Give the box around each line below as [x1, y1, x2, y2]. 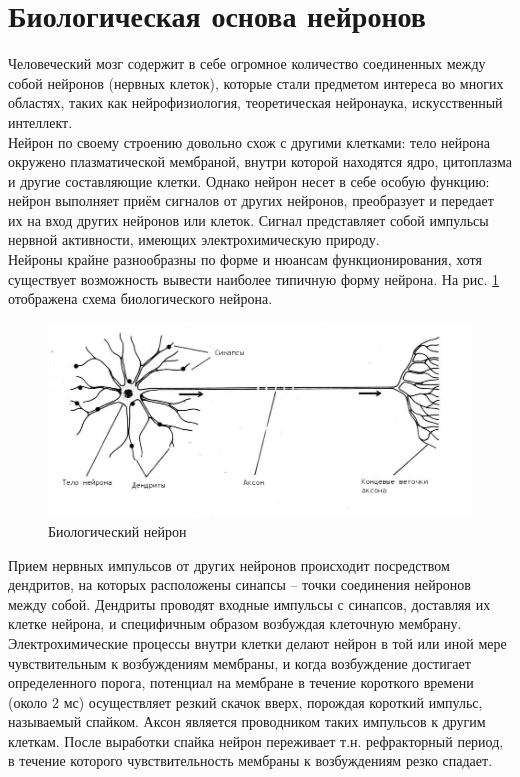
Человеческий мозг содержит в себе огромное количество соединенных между [8, 53, 486, 74]
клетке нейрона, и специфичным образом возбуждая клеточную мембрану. [8, 613, 462, 634]
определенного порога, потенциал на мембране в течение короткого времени [8, 672, 474, 693]
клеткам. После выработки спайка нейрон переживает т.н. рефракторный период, [8, 730, 504, 751]
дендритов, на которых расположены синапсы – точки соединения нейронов [8, 574, 471, 595]
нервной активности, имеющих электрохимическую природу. [8, 229, 380, 250]
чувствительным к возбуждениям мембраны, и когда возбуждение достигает [8, 652, 471, 673]
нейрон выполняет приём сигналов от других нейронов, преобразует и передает [8, 190, 494, 211]
